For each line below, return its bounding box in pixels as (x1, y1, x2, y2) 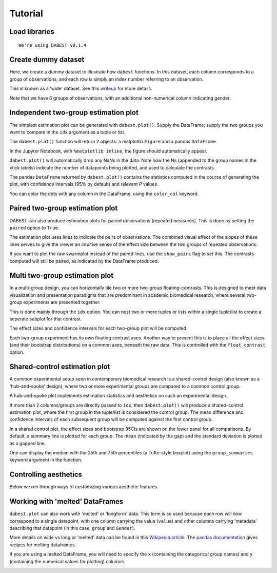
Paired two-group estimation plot (9, 204, 118, 213)
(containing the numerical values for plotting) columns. (9, 558, 126, 564)
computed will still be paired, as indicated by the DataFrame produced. (9, 258, 159, 264)
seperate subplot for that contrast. (9, 316, 82, 322)
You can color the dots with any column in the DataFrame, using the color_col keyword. (9, 190, 199, 197)
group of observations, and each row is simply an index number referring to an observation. (9, 76, 204, 82)
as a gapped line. (9, 440, 46, 446)
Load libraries (9, 27, 55, 36)
